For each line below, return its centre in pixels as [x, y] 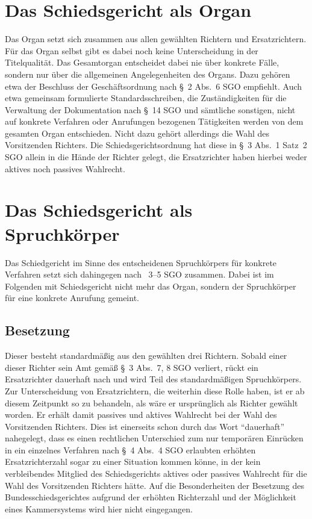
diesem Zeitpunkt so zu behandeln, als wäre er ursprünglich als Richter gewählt [151, 402]
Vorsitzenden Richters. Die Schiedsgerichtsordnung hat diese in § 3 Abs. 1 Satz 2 [156, 145]
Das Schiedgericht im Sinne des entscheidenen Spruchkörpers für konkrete [141, 262]
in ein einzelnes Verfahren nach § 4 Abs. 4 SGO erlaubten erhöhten [130, 449]
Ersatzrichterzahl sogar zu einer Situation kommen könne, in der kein [133, 462]
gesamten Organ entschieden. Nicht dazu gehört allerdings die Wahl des [137, 133]
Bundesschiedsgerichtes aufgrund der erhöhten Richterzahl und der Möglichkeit [151, 497]
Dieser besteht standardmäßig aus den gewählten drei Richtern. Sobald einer [146, 356]
